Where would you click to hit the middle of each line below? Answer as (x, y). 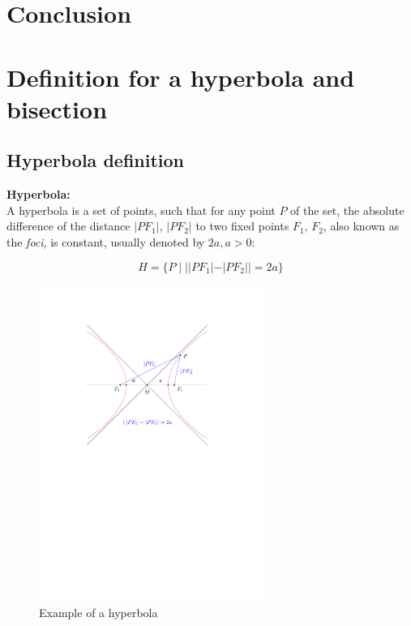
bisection (57, 108)
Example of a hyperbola (98, 613)
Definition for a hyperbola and (181, 77)
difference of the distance (68, 226)
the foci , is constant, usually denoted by (106, 241)
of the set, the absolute (347, 210)
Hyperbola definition (96, 160)
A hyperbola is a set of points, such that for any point (141, 210)
